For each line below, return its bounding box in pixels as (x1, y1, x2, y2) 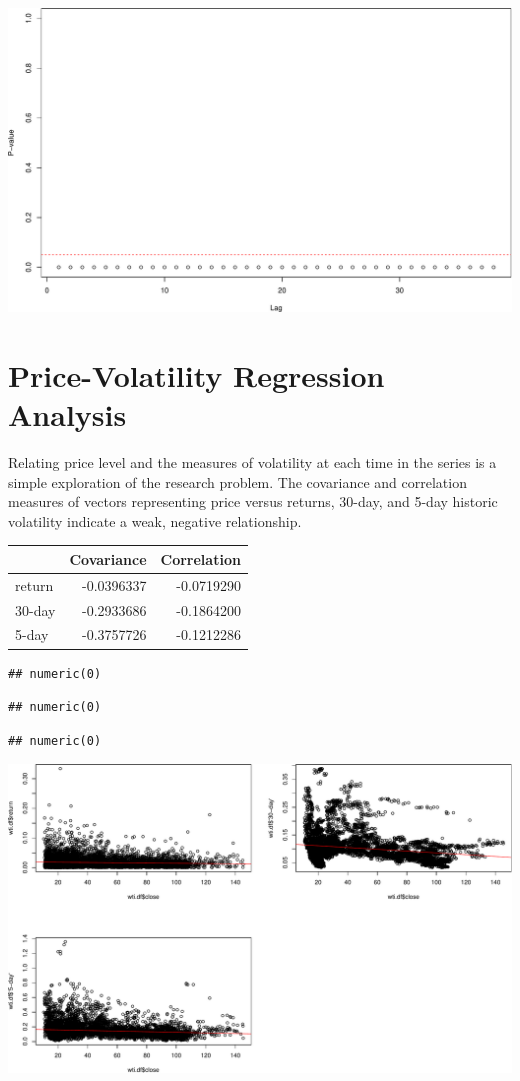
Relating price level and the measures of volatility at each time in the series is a (8, 452, 497, 473)
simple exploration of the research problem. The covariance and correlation (8, 471, 467, 492)
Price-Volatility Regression (8, 354, 385, 395)
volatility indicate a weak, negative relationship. (8, 510, 302, 531)
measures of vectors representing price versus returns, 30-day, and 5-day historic (8, 491, 498, 512)
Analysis (8, 394, 127, 435)
